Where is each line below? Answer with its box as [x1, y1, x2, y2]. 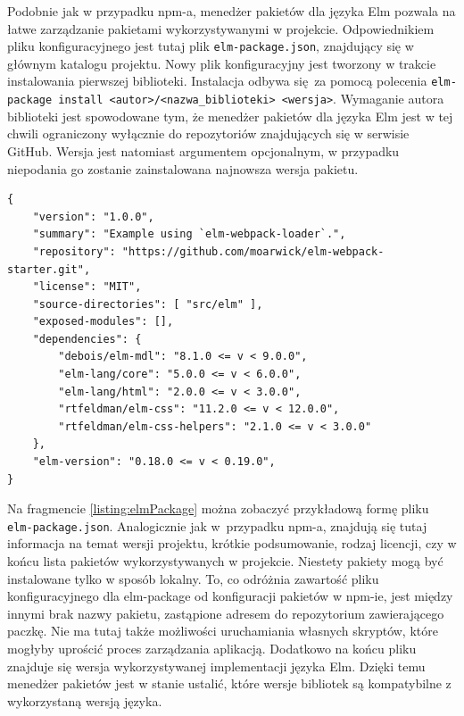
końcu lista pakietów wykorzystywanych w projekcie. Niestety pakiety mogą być [7, 552, 443, 570]
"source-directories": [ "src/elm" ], [32, 297, 263, 311]
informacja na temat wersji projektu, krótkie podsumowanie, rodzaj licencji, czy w [7, 534, 457, 553]
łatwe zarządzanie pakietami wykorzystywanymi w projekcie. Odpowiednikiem [7, 19, 435, 37]
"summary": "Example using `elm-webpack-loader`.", [32, 228, 346, 241]
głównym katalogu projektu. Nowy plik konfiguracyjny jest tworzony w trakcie [7, 54, 436, 72]
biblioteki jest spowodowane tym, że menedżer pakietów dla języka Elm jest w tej [7, 106, 453, 125]
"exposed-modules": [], [32, 315, 174, 329]
